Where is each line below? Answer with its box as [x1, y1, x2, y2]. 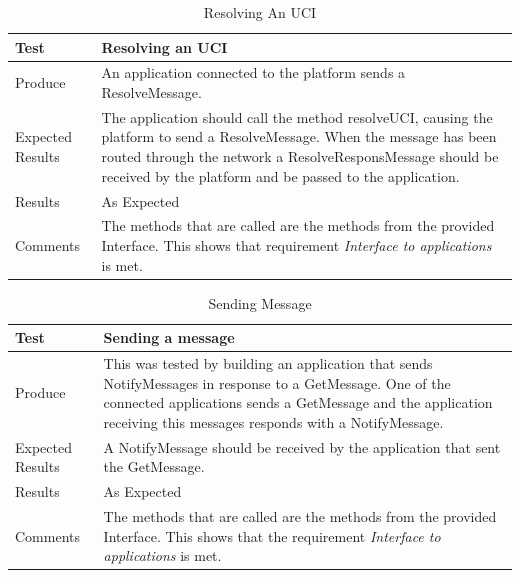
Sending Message [208, 292, 312, 313]
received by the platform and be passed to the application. [101, 165, 460, 186]
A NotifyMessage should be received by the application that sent [103, 436, 501, 457]
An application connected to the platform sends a [101, 62, 406, 83]
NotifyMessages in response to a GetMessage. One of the [103, 372, 451, 393]
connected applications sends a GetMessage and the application [103, 392, 493, 413]
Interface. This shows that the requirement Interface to [103, 525, 441, 546]
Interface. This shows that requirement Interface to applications [101, 234, 492, 255]
